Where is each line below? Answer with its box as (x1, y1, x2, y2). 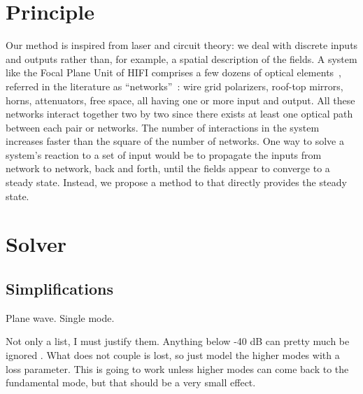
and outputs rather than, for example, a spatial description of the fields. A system (6, 51, 357, 66)
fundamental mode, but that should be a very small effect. (6, 375, 256, 390)
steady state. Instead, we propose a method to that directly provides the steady (6, 175, 347, 190)
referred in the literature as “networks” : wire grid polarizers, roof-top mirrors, (6, 78, 343, 93)
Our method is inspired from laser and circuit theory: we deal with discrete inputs (6, 38, 358, 52)
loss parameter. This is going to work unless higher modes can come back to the (6, 361, 349, 376)
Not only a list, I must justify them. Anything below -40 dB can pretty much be (6, 334, 350, 349)
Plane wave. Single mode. (6, 310, 115, 325)
